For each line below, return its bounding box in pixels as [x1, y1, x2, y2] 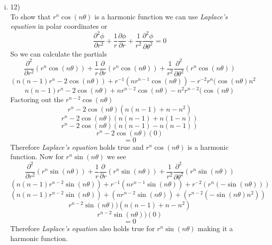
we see [106, 151, 126, 162]
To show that [10, 11, 51, 21]
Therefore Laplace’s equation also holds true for [10, 223, 155, 234]
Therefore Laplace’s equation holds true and [10, 141, 144, 152]
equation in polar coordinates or [10, 21, 107, 31]
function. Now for [10, 151, 64, 162]
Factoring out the [10, 94, 64, 105]
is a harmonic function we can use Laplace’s [94, 11, 228, 21]
